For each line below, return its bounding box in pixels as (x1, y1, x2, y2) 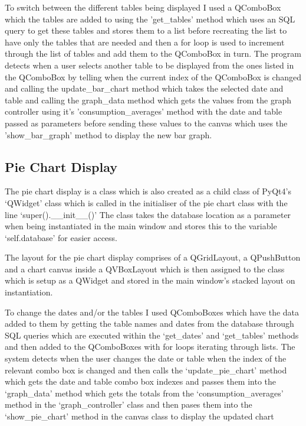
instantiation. (5, 286, 53, 298)
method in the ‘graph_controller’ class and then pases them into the (5, 398, 252, 411)
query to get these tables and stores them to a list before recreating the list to (5, 24, 287, 37)
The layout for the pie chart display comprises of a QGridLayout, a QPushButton (5, 251, 301, 264)
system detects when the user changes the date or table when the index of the (5, 352, 287, 365)
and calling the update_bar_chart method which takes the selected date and (5, 82, 284, 95)
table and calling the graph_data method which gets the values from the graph (5, 93, 292, 106)
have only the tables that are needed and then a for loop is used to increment (5, 35, 285, 48)
